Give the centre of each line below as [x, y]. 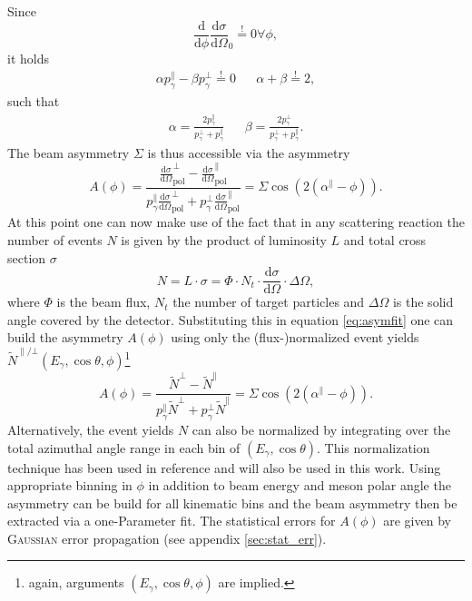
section [27, 257]
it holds [28, 58]
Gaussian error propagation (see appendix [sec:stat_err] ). [167, 538]
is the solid [423, 302]
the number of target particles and [269, 302]
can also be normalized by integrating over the [321, 429]
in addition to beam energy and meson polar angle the [300, 485]
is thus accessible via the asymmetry [249, 152]
